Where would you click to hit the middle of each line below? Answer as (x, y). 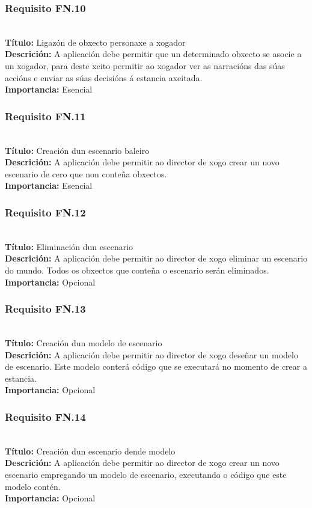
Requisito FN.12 (45, 212)
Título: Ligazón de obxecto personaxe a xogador (95, 42)
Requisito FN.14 (45, 416)
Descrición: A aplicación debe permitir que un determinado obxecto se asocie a (153, 54)
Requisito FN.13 (45, 309)
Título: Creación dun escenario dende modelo (90, 451)
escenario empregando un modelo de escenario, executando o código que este (146, 474)
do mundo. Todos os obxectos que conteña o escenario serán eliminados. (137, 270)
